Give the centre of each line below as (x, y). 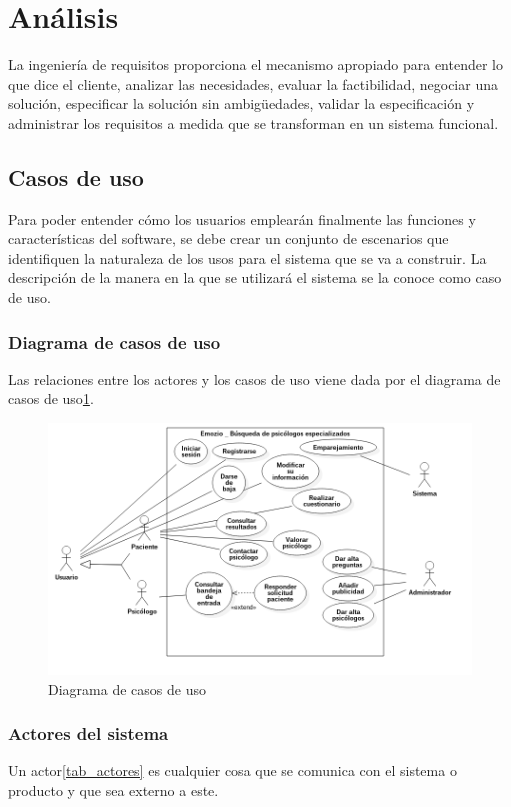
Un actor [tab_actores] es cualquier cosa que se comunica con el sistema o (232, 770)
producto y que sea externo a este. (113, 790)
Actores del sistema (88, 733)
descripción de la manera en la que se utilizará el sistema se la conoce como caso (255, 277)
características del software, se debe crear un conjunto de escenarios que (228, 238)
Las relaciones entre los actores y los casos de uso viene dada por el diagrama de (254, 378)
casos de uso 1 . (51, 398)
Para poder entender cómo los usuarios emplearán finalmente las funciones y (242, 218)
